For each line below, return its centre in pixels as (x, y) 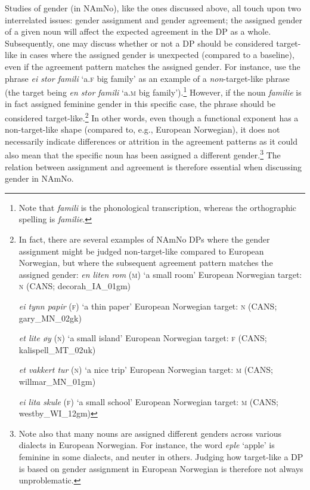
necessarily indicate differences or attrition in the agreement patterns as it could (151, 141)
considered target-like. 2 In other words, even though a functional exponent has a (152, 117)
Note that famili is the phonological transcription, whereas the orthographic (158, 207)
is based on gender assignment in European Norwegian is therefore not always (161, 468)
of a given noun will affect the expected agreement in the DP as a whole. (138, 31)
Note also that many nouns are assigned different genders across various (150, 433)
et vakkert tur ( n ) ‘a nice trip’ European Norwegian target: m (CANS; (146, 370)
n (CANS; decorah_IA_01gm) (75, 286)
